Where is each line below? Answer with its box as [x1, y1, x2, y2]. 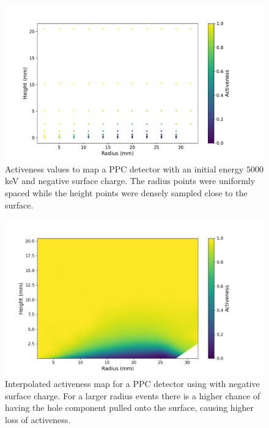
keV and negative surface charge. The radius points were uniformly [5, 174, 256, 187]
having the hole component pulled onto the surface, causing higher [5, 401, 254, 414]
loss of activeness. [5, 413, 71, 426]
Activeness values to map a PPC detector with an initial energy [5, 162, 244, 175]
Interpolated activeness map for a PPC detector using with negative [5, 377, 260, 390]
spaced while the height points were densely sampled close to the [5, 186, 248, 199]
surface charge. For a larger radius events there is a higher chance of [5, 389, 260, 402]
